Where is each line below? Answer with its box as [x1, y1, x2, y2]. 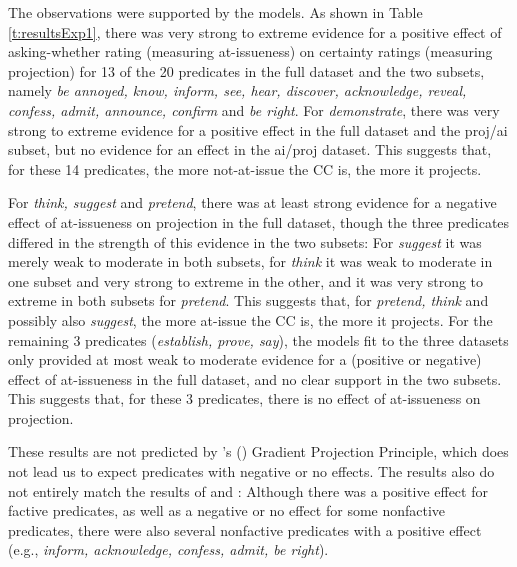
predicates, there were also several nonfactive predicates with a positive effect [8, 519, 482, 540]
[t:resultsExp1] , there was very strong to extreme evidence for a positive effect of [8, 21, 502, 42]
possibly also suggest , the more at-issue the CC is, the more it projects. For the [8, 309, 493, 330]
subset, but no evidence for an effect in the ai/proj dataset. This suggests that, [8, 139, 492, 160]
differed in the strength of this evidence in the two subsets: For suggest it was [8, 231, 482, 252]
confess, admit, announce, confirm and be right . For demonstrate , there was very [8, 99, 500, 120]
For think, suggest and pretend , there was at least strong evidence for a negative [8, 192, 497, 213]
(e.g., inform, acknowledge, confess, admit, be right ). [8, 539, 329, 560]
